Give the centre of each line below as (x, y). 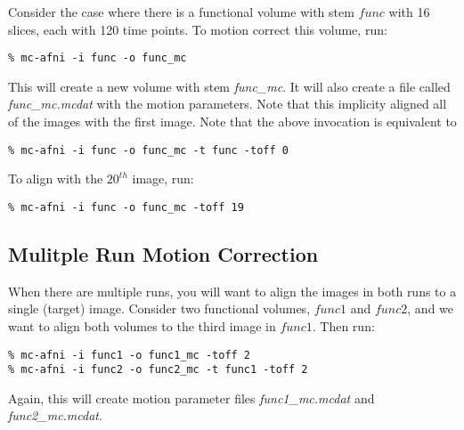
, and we (431, 308)
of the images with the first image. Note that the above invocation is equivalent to (232, 122)
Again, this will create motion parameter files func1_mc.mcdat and (191, 398)
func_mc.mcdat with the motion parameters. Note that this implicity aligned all (228, 104)
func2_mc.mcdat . (55, 415)
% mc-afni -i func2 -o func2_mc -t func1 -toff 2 (158, 370)
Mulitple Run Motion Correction (163, 253)
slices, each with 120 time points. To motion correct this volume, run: (198, 29)
